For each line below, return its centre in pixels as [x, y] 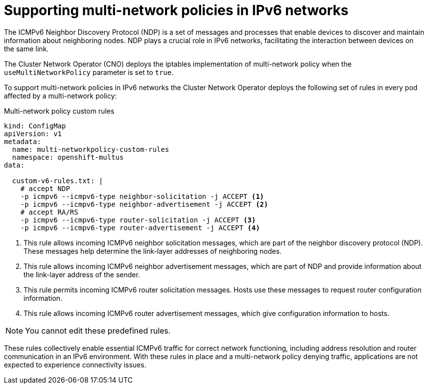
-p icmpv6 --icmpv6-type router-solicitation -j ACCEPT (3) [138, 220]
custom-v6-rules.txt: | [58, 181]
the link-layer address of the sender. [82, 274]
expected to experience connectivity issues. [75, 364]
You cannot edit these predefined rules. [98, 330]
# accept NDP [45, 188]
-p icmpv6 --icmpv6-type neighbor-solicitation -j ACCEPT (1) [142, 196]
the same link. [26, 48]
